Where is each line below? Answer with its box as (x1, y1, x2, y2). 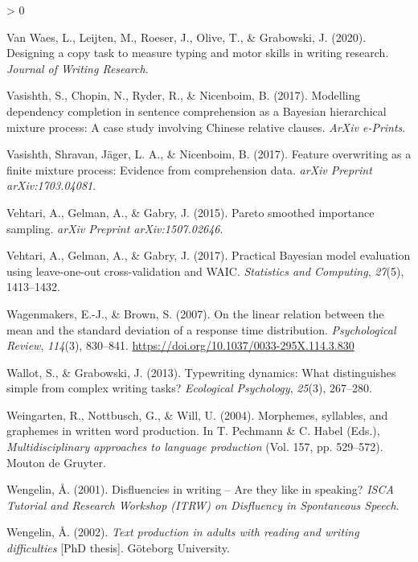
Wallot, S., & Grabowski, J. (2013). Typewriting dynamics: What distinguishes (6, 363, 396, 380)
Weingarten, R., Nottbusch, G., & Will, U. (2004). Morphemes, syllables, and (6, 406, 388, 423)
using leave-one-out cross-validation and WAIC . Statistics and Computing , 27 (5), (6, 262, 404, 279)
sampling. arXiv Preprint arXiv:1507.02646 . (6, 219, 223, 236)
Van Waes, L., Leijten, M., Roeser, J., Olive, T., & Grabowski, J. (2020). (6, 28, 367, 45)
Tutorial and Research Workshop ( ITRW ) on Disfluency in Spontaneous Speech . (6, 496, 400, 513)
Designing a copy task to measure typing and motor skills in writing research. (6, 44, 389, 61)
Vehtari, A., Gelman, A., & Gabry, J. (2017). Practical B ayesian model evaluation (6, 247, 411, 264)
